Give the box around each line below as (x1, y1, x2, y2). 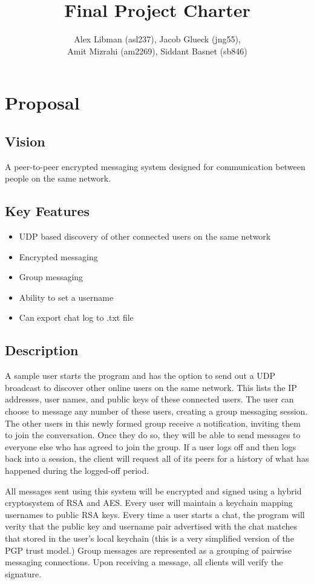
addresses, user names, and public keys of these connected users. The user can (5, 393, 294, 405)
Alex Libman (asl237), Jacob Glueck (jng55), (74, 33, 241, 45)
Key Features (5, 202, 90, 220)
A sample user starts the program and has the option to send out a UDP (5, 369, 276, 382)
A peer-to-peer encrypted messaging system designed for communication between (5, 160, 306, 172)
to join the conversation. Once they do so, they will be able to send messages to (5, 428, 301, 441)
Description (5, 341, 79, 359)
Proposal (5, 90, 80, 115)
